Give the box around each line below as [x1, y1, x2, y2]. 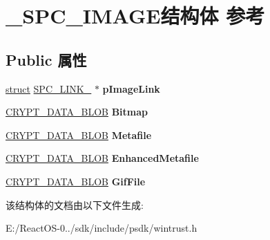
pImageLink [102, 81, 160, 95]
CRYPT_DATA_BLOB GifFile [6, 174, 146, 188]
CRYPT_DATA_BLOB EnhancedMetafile [6, 151, 199, 165]
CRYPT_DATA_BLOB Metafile [6, 127, 152, 142]
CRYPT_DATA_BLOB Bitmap [6, 104, 148, 119]
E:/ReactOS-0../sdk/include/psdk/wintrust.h [6, 221, 197, 235]
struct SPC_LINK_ [6, 81, 92, 95]
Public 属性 [6, 48, 87, 70]
